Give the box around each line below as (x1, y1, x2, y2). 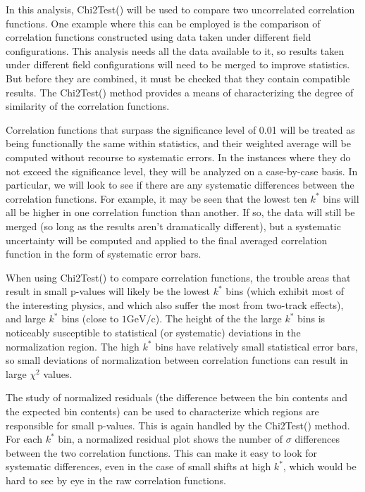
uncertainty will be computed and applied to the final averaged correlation (6, 232, 328, 247)
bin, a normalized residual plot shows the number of (58, 431, 283, 446)
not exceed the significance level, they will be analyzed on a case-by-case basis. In (6, 163, 358, 178)
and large (6, 311, 46, 326)
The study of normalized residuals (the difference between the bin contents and (6, 390, 347, 405)
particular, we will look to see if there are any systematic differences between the (6, 177, 354, 192)
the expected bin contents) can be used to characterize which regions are (6, 404, 319, 419)
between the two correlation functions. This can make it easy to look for (6, 445, 318, 460)
